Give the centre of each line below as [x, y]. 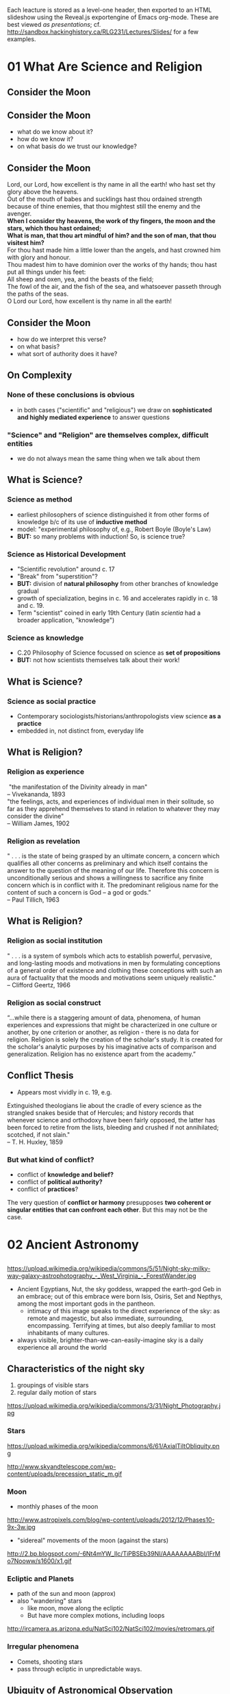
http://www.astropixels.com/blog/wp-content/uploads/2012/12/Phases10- [111, 1520]
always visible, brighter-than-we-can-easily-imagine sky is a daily [110, 1340]
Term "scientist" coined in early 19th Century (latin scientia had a [108, 613]
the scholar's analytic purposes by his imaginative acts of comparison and [112, 1046]
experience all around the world [62, 1347]
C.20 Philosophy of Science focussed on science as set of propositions [119, 653]
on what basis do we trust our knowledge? [77, 146]
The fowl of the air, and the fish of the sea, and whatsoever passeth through [114, 287]
